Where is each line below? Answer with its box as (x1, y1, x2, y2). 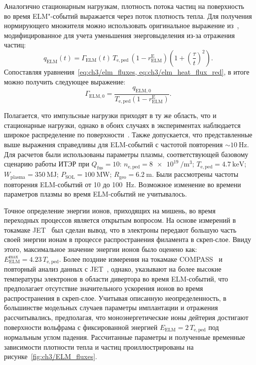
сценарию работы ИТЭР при (4, 159, 89, 169)
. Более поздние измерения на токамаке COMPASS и (59, 253, 223, 264)
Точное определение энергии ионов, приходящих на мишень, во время (4, 205, 216, 215)
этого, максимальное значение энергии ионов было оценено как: (4, 244, 197, 254)
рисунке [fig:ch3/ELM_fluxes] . (4, 351, 97, 362)
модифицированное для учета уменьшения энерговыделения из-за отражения (4, 30, 235, 40)
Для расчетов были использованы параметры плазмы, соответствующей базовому (4, 149, 249, 159)
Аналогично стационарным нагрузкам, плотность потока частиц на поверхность (4, 1, 244, 11)
